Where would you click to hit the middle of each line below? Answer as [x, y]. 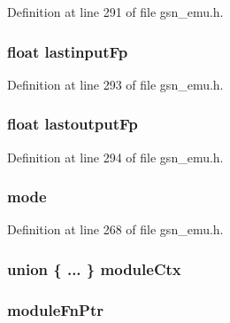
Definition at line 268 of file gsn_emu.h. [115, 229]
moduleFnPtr [56, 309]
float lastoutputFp [73, 124]
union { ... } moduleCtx [94, 268]
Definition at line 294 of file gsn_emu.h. [115, 157]
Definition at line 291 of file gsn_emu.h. [115, 12]
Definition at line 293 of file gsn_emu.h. [115, 84]
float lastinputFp [68, 51]
